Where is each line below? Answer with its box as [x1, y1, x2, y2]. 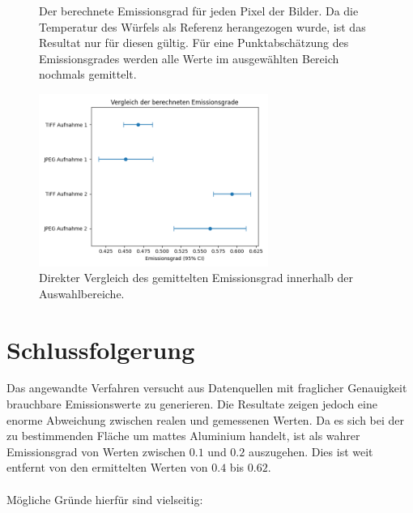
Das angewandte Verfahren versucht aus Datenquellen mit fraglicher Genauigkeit [6, 379, 407, 396]
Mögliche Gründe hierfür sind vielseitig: [6, 490, 203, 507]
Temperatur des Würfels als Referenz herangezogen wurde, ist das [39, 18, 366, 35]
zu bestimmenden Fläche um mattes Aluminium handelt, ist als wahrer [6, 427, 360, 444]
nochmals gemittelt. [39, 66, 137, 83]
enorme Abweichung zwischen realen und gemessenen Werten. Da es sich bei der [6, 411, 405, 428]
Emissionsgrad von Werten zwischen [6, 442, 186, 460]
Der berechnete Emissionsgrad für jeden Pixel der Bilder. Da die [39, 2, 359, 19]
